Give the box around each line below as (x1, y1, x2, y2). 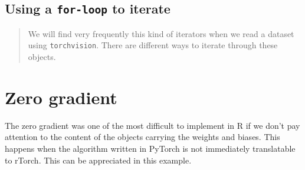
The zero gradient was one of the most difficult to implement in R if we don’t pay (5, 119, 300, 131)
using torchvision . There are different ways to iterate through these (28, 39, 278, 51)
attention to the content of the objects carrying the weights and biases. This (5, 131, 280, 143)
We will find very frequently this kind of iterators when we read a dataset (28, 27, 294, 39)
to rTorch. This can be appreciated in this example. (5, 154, 192, 166)
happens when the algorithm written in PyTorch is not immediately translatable (5, 142, 296, 154)
